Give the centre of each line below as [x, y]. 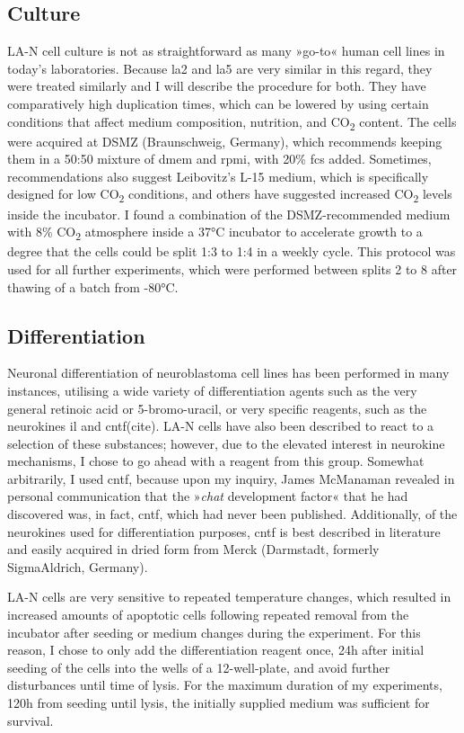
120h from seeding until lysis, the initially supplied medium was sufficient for [219, 702]
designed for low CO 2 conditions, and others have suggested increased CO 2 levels [230, 195]
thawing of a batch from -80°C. [93, 286]
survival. [31, 720]
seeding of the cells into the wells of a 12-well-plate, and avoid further [199, 667]
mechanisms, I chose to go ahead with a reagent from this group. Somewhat [216, 461]
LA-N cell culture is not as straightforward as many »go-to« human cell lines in [226, 51]
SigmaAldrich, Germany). [78, 566]
